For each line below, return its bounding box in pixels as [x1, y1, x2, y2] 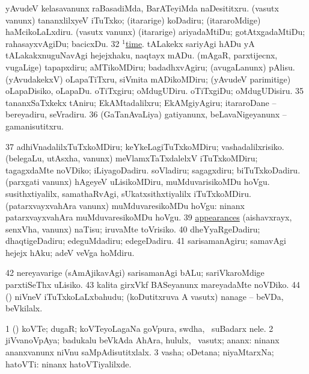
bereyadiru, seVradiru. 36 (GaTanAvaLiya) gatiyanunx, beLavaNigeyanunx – [5, 108, 287, 120]
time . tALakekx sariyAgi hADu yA [125, 37, 255, 49]
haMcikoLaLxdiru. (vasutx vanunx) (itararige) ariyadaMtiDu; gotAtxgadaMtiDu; [5, 25, 305, 38]
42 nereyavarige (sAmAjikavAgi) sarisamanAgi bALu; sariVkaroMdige [5, 266, 265, 279]
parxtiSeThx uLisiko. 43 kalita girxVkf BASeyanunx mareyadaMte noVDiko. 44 [5, 278, 301, 291]
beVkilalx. [5, 302, 43, 314]
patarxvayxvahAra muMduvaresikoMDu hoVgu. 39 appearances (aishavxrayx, [5, 211, 292, 223]
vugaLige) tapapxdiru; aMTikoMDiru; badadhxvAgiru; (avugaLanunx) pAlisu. [5, 60, 295, 73]
